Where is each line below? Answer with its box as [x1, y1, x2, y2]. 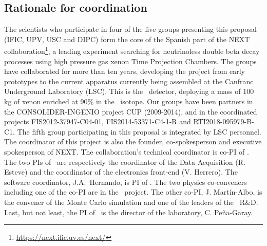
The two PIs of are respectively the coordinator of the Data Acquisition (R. [4, 156, 245, 167]
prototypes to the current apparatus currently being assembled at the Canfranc [4, 75, 254, 86]
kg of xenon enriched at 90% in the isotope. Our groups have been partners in [4, 96, 253, 107]
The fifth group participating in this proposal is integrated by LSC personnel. [17, 126, 261, 137]
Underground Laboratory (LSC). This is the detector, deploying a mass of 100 [4, 86, 254, 97]
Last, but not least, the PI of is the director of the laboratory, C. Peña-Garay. [4, 206, 253, 217]
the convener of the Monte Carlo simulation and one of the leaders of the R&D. [4, 196, 258, 207]
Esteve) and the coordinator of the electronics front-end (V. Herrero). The [4, 166, 238, 177]
